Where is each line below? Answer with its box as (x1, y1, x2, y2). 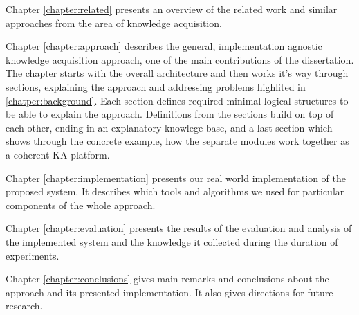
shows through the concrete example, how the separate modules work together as (6, 134, 349, 148)
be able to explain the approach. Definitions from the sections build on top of (6, 107, 334, 121)
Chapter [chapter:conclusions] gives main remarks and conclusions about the (6, 271, 329, 286)
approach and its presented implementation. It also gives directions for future (6, 285, 333, 299)
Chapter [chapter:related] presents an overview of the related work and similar (6, 2, 338, 16)
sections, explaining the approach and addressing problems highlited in (6, 79, 306, 93)
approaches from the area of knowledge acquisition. (6, 15, 222, 30)
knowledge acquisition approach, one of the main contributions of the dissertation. (6, 52, 354, 66)
